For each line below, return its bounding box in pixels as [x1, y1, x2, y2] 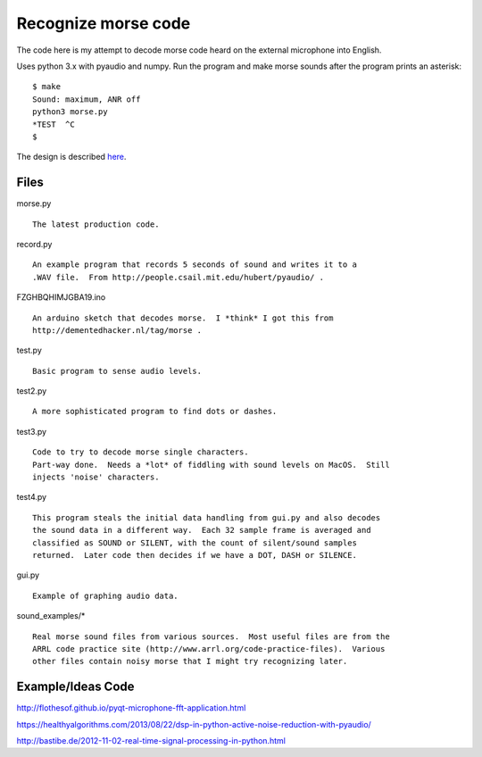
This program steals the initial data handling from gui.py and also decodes [32, 512, 381, 522]
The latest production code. [32, 219, 160, 229]
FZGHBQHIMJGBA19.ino [16, 292, 106, 303]
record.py [16, 238, 53, 249]
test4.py [16, 492, 47, 503]
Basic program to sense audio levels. [32, 366, 203, 376]
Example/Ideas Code [16, 679, 135, 695]
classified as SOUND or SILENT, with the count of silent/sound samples [32, 537, 357, 548]
